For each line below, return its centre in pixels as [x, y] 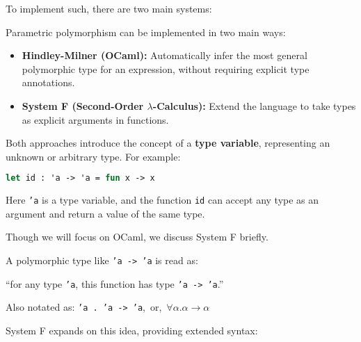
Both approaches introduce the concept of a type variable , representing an [168, 143]
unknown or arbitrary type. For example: [93, 156]
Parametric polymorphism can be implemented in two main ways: [146, 32]
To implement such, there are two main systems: [109, 8]
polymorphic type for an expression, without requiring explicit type [166, 68]
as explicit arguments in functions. [95, 119]
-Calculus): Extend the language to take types [254, 105]
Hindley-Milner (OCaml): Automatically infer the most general [165, 55]
